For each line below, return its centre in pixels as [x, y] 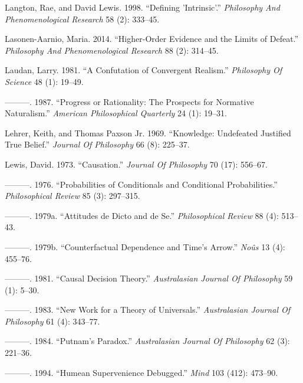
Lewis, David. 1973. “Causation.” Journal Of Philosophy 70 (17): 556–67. [136, 164]
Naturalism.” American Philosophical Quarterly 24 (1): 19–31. [116, 113]
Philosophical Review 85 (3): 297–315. [73, 196]
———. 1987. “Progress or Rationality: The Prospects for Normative [129, 101]
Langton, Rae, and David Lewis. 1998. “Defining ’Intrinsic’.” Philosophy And [142, 7]
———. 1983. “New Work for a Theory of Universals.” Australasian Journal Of [148, 310]
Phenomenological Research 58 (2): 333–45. [82, 19]
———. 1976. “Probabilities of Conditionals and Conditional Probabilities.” [141, 184]
